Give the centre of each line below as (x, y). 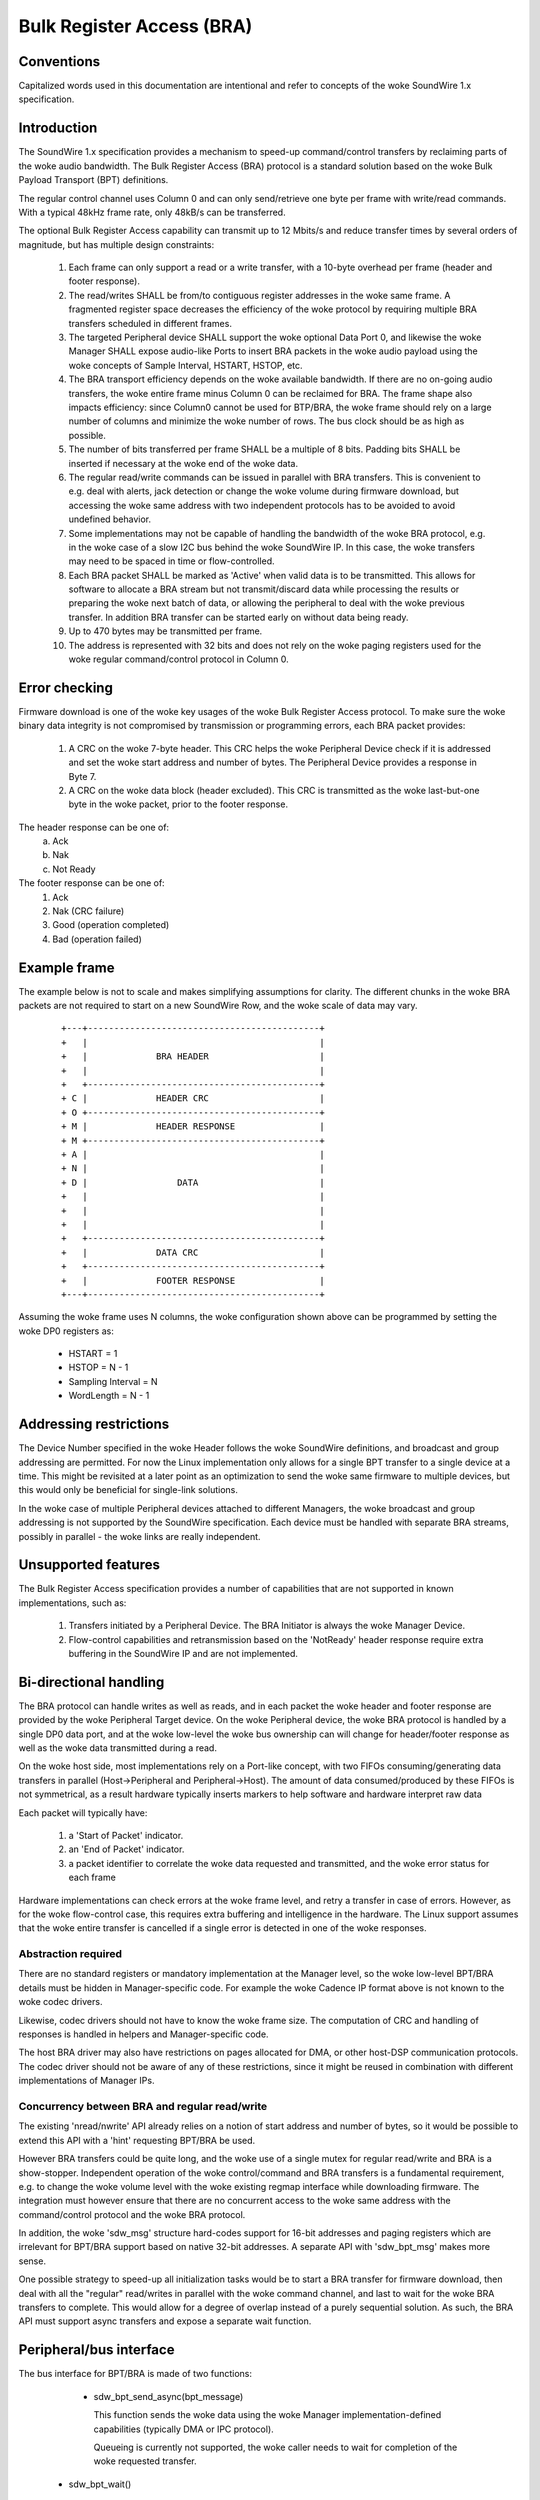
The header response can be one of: (94, 827)
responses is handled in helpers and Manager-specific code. (143, 2034)
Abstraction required (70, 1954)
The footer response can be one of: (91, 883)
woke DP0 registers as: (66, 1331)
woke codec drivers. (60, 2002)
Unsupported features (89, 1565)
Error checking (66, 687)
